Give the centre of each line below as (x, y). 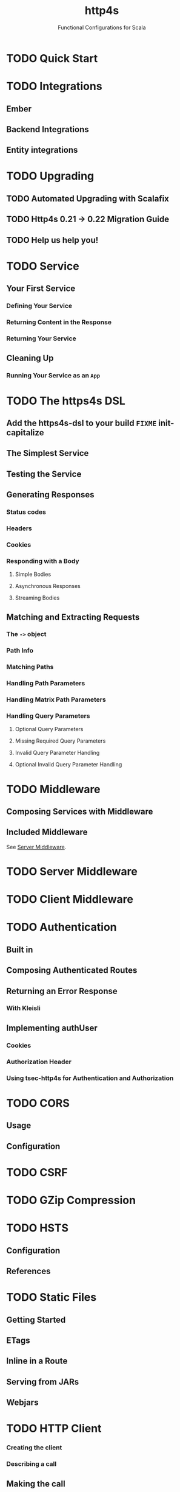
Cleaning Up (30, 358)
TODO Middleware (54, 789)
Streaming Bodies (37, 598)
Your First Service (41, 289)
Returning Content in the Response (59, 322)
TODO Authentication (62, 927)
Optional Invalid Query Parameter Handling (68, 765)
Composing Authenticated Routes (72, 971)
